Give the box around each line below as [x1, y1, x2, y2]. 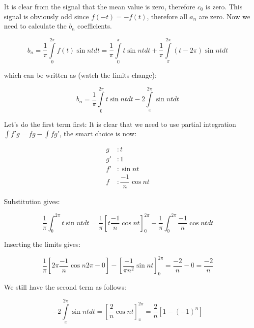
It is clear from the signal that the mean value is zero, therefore [4, 1, 196, 11]
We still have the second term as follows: [4, 282, 126, 292]
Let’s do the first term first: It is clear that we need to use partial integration [4, 119, 236, 129]
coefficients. [77, 21, 112, 31]
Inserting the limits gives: [4, 239, 81, 249]
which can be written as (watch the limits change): [4, 69, 157, 80]
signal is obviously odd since [4, 11, 89, 21]
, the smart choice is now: [59, 128, 137, 139]
